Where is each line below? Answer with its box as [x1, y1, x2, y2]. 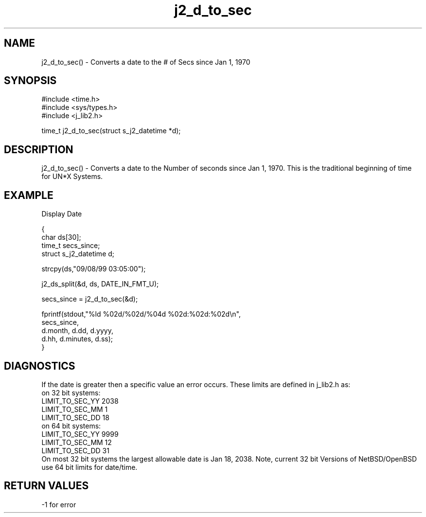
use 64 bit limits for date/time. [41, 463, 138, 471]
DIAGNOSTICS [4, 359, 75, 372]
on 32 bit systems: [41, 388, 101, 397]
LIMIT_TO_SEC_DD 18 [41, 413, 109, 422]
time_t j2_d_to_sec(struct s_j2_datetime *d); [41, 126, 181, 135]
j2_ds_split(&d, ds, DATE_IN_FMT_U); [41, 280, 159, 288]
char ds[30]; [41, 233, 81, 242]
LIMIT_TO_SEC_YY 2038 [41, 396, 119, 405]
